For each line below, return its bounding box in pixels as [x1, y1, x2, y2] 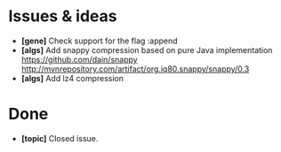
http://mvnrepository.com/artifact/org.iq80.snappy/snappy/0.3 [20, 64, 250, 74]
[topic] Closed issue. [20, 133, 99, 143]
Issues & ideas [8, 6, 117, 27]
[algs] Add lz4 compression [20, 72, 124, 83]
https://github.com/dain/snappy [20, 54, 139, 65]
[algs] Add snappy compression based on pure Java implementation [20, 44, 273, 55]
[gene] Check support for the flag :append [20, 35, 179, 46]
